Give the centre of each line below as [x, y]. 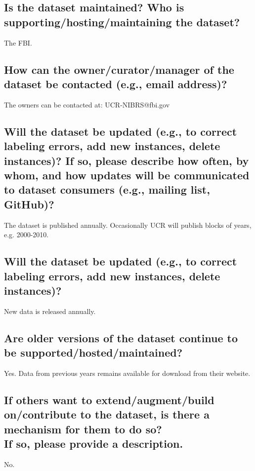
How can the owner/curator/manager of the [119, 69]
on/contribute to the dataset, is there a [107, 414]
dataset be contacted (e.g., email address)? [116, 83]
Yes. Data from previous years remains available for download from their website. [127, 373]
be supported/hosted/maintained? [93, 352]
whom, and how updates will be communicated [127, 175]
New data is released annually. [50, 311]
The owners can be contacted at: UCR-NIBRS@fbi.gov [87, 104]
